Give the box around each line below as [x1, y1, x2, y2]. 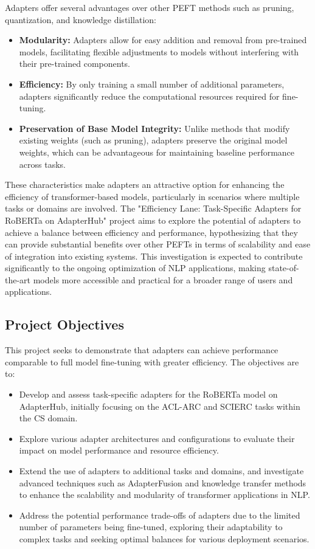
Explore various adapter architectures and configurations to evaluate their [19, 432, 295, 444]
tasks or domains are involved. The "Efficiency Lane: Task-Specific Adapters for [5, 202, 302, 215]
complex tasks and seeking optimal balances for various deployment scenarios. [19, 532, 310, 545]
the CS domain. [19, 412, 78, 424]
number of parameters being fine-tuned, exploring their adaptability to [19, 520, 283, 533]
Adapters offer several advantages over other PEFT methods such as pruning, [5, 1, 294, 13]
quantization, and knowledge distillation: [5, 13, 157, 26]
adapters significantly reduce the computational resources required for [19, 89, 280, 102]
